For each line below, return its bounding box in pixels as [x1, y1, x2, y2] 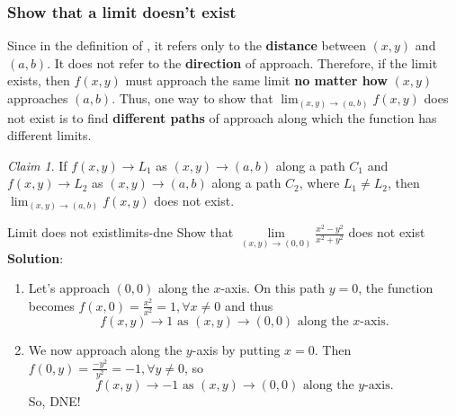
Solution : [7, 248, 64, 267]
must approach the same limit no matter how [125, 71, 388, 90]
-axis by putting [192, 340, 281, 358]
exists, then [7, 71, 70, 90]
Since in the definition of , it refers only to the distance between [7, 36, 366, 55]
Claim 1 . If [7, 155, 67, 174]
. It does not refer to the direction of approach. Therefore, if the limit [47, 53, 438, 72]
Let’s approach [28, 279, 110, 297]
